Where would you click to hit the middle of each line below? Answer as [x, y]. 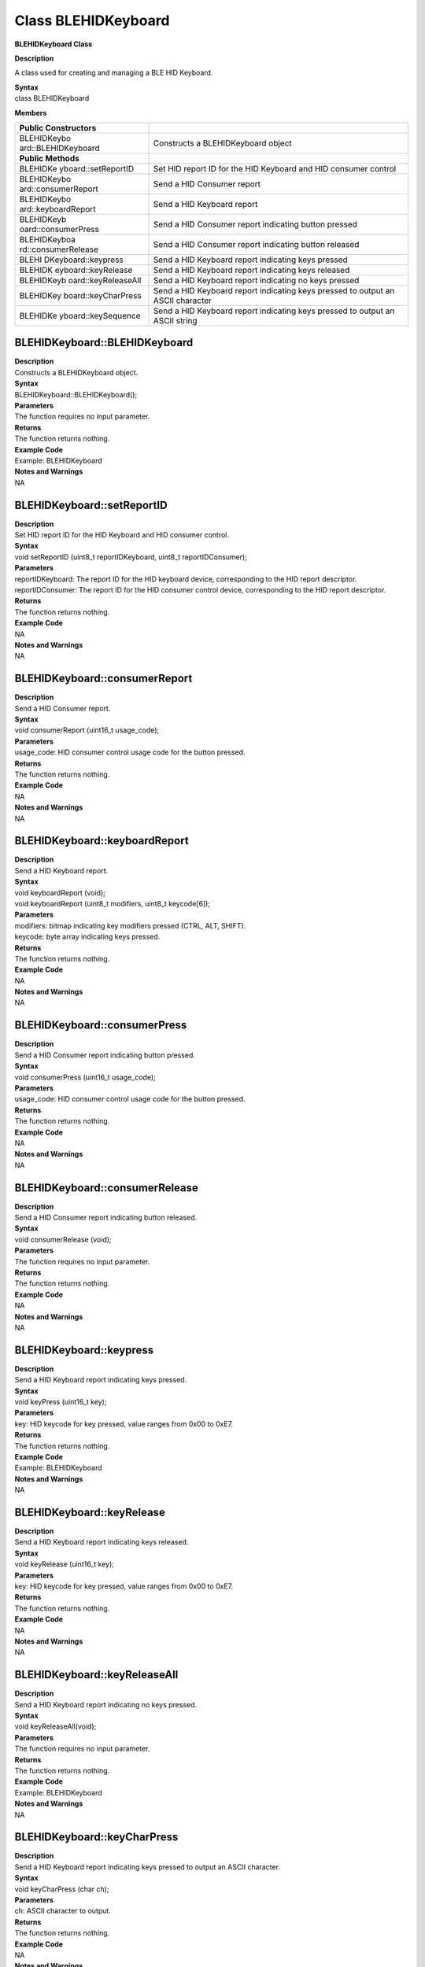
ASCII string [175, 320]
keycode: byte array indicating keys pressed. [87, 937]
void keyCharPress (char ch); [62, 1889]
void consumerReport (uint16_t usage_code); [87, 730]
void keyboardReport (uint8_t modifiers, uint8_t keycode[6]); [113, 903]
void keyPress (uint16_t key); [61, 1401]
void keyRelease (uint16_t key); [64, 1564]
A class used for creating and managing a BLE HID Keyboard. [114, 73]
